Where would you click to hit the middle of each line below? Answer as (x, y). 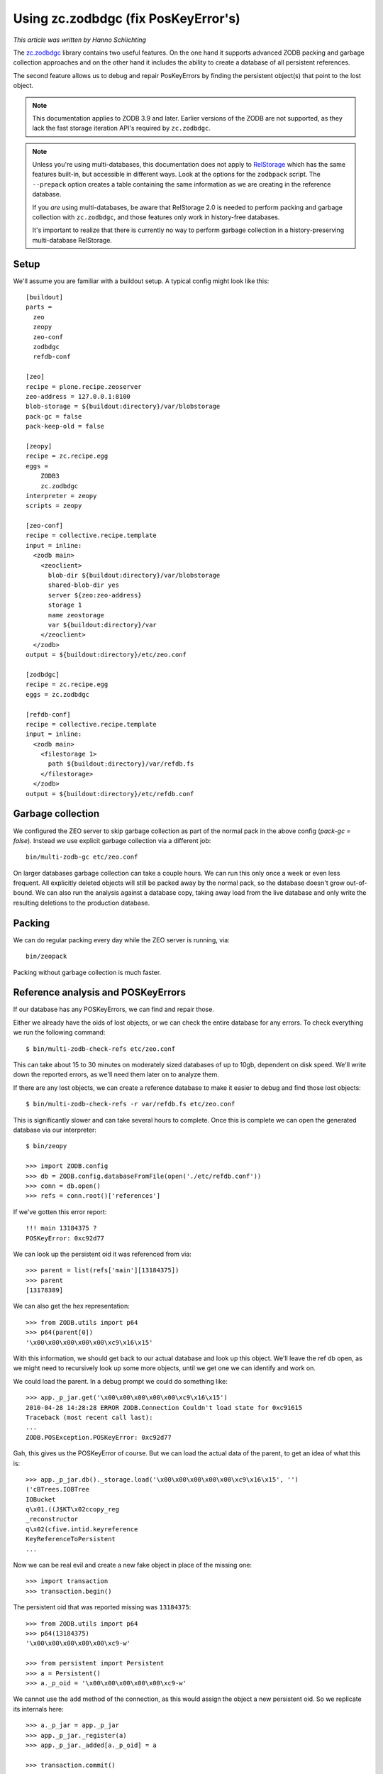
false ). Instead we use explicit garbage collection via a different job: (112, 840)
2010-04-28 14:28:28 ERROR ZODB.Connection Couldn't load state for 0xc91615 (164, 1407)
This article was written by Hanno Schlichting (80, 40)
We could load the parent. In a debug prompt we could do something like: (121, 1381)
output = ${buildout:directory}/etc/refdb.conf (110, 794)
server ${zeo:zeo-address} (95, 595)
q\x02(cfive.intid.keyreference (82, 1529)
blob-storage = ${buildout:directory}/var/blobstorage (123, 407)
